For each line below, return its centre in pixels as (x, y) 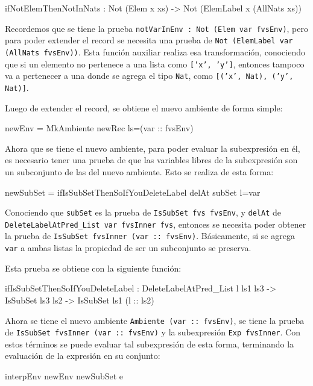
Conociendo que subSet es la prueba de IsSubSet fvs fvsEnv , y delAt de (143, 212)
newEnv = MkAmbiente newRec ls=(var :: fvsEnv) (99, 128)
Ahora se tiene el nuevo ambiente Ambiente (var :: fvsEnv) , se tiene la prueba (155, 320)
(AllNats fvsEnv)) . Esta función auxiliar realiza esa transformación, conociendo (155, 51)
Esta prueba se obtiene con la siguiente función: (93, 268)
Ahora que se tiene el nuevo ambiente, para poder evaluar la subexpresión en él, (153, 148)
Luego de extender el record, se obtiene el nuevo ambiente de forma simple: (144, 107)
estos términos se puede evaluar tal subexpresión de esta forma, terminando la (150, 344)
